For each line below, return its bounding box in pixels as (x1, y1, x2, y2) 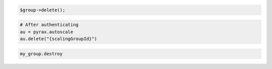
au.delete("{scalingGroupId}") (20, 35, 98, 41)
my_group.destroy (20, 50, 63, 56)
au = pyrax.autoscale (20, 29, 74, 34)
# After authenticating (20, 22, 79, 27)
